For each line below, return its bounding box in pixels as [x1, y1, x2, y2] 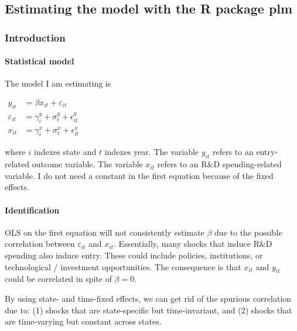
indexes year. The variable [104, 146, 199, 158]
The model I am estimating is [5, 77, 111, 89]
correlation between [5, 237, 75, 250]
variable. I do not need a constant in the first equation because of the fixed [5, 169, 274, 181]
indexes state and [33, 146, 97, 158]
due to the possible [214, 226, 282, 238]
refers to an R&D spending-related [157, 158, 282, 170]
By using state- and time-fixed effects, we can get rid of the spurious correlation [5, 292, 292, 304]
